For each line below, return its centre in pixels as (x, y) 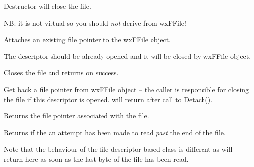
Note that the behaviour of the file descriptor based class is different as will (118, 149)
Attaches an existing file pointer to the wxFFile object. (87, 39)
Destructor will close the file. (48, 6)
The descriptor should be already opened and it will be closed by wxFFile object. (127, 56)
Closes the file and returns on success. (61, 73)
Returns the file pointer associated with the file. (76, 116)
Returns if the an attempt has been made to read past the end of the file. (115, 132)
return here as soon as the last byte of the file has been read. (96, 158)
